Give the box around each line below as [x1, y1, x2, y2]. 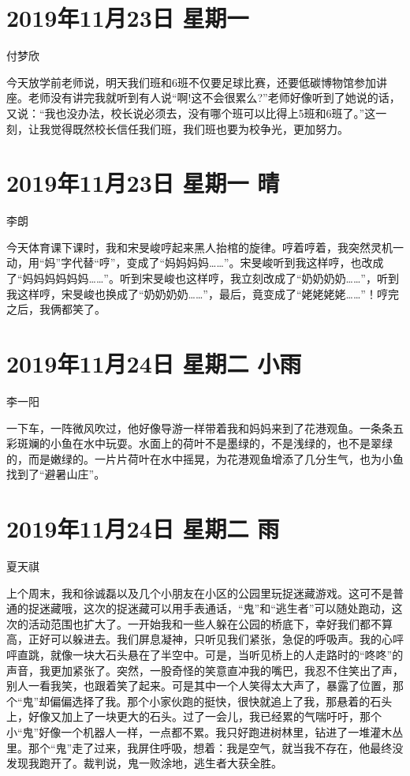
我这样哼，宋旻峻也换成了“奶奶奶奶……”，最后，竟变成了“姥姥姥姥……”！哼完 [6, 285, 399, 302]
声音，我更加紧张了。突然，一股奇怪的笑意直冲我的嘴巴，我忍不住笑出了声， [6, 662, 404, 678]
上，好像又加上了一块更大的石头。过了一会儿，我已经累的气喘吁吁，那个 [6, 708, 382, 725]
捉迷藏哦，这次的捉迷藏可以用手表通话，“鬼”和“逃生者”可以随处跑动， [28, 600, 392, 617]
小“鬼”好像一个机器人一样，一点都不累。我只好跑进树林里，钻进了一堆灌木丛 [6, 723, 404, 740]
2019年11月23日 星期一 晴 [6, 167, 280, 199]
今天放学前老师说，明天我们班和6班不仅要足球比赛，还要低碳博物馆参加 [6, 73, 376, 90]
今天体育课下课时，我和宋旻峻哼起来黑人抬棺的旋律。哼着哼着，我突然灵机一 [6, 238, 404, 255]
